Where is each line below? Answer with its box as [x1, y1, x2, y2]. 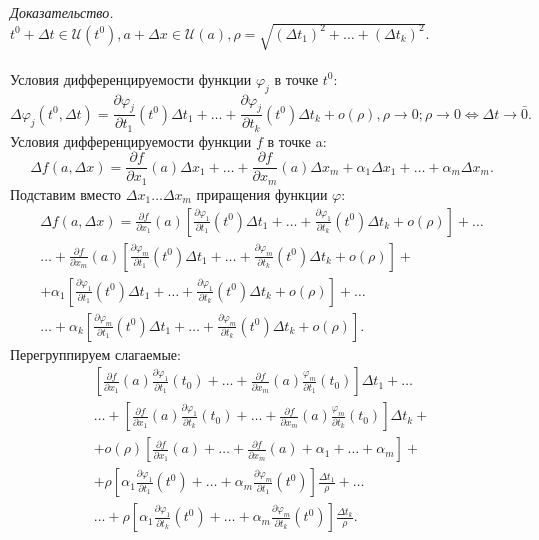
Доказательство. [10, 2, 114, 22]
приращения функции [196, 183, 328, 204]
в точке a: [267, 130, 327, 151]
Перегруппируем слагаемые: [10, 343, 181, 364]
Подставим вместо [10, 183, 122, 204]
